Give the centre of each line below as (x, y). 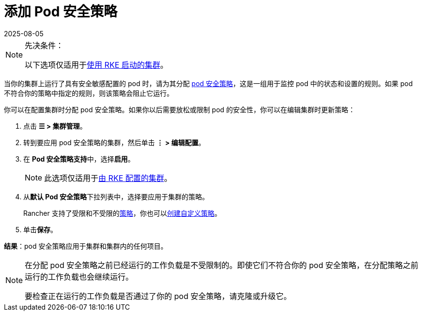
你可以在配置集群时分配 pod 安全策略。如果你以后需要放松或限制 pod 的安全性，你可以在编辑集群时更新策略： (180, 109)
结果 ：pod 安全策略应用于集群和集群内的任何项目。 (86, 246)
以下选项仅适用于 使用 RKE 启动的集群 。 (96, 65)
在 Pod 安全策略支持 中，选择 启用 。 (79, 159)
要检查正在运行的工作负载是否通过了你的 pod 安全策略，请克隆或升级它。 (158, 296)
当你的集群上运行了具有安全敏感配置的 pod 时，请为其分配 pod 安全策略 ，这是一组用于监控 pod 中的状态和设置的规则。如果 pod (208, 83)
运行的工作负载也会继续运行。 (79, 277)
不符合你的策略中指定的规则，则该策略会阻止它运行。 (89, 93)
